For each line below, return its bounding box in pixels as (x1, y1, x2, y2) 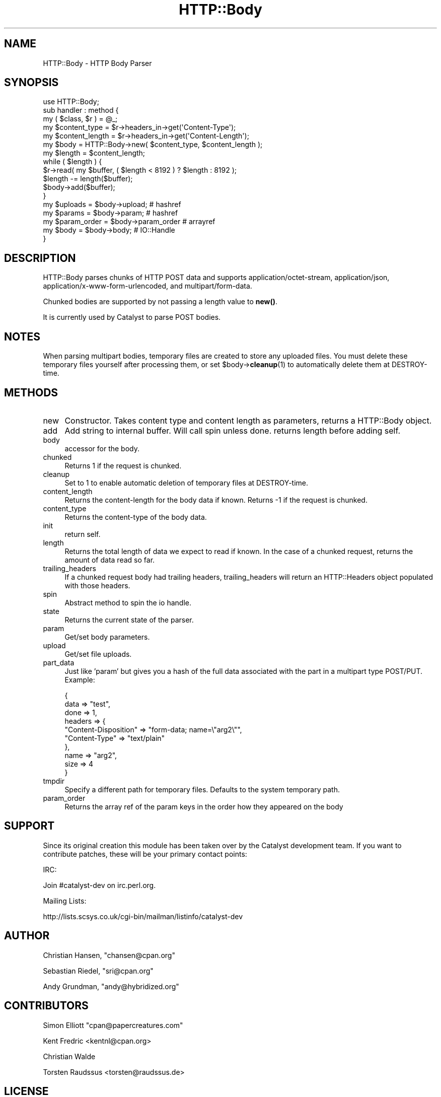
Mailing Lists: (43, 896, 87, 905)
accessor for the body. (64, 444, 140, 453)
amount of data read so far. (64, 555, 155, 564)
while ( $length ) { (43, 157, 102, 166)
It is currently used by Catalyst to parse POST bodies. (43, 313, 221, 322)
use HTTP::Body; (43, 97, 99, 106)
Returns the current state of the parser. (64, 615, 194, 624)
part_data (43, 658, 75, 667)
